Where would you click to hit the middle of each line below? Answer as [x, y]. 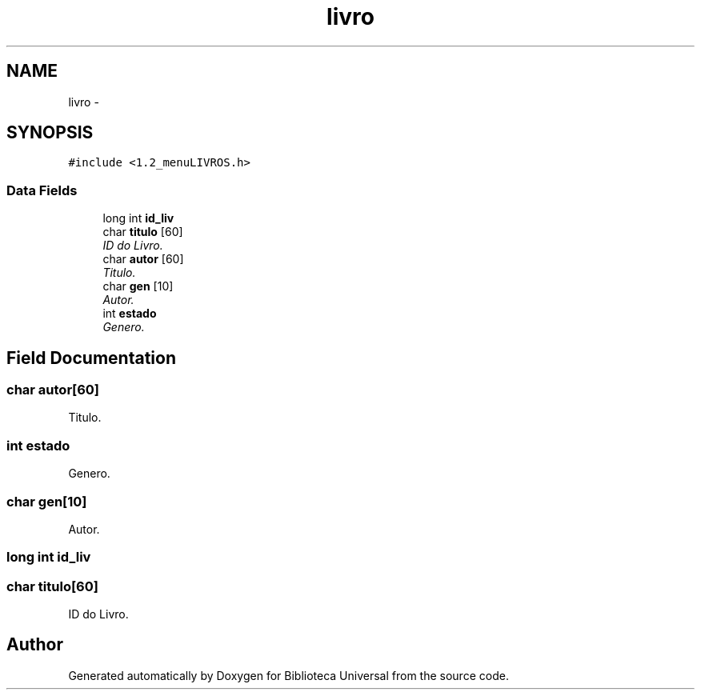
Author [35, 645]
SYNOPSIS [50, 133]
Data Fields [42, 190]
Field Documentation [91, 358]
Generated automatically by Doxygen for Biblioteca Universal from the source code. [288, 675]
